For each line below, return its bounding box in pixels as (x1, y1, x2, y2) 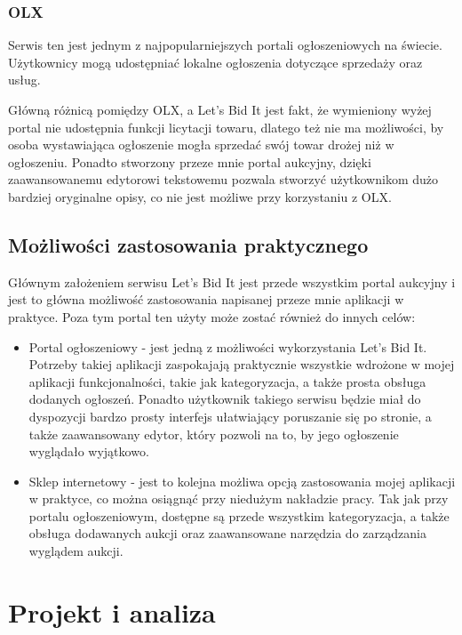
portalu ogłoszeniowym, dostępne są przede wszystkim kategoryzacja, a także (28, 506, 450, 525)
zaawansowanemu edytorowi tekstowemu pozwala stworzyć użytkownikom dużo (8, 170, 439, 189)
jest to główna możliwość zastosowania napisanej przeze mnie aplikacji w (8, 290, 404, 309)
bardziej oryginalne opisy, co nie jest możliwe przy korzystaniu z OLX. (8, 187, 392, 205)
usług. (8, 70, 41, 89)
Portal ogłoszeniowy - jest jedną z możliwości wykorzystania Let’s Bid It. (28, 337, 427, 356)
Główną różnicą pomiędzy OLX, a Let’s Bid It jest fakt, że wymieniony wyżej (8, 100, 432, 118)
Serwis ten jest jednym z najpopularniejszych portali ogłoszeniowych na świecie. (8, 36, 442, 54)
